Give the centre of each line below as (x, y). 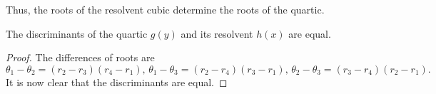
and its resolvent (217, 33)
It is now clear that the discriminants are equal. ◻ (117, 82)
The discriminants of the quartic (77, 33)
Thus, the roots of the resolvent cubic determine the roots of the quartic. (165, 9)
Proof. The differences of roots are (80, 57)
